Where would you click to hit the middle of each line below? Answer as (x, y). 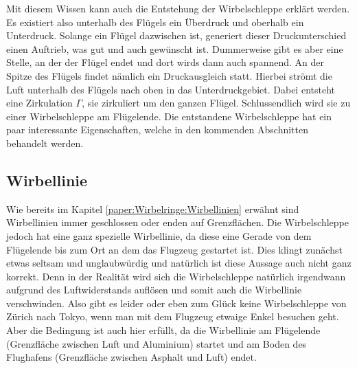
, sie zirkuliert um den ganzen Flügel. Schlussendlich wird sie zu (216, 103)
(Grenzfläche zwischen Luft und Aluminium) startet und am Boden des (157, 343)
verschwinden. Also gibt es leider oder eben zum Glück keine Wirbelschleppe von (176, 303)
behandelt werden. (45, 143)
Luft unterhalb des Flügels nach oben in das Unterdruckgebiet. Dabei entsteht (171, 89)
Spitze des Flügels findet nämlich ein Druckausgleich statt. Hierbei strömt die (169, 75)
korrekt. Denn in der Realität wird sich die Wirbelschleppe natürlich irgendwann (176, 276)
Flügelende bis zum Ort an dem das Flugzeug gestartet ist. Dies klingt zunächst (174, 249)
